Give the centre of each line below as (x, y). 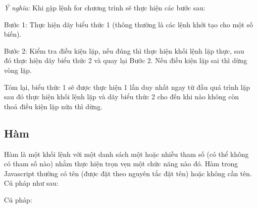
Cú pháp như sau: (31, 183)
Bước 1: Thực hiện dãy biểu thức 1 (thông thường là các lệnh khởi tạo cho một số (128, 24)
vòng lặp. (18, 70)
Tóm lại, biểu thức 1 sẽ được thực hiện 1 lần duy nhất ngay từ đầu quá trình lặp (127, 87)
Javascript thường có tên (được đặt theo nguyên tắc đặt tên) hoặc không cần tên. (128, 173)
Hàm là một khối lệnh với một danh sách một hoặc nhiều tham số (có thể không (127, 154)
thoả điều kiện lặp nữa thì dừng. (53, 106)
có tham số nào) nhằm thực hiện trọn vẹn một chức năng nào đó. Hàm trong (121, 164)
